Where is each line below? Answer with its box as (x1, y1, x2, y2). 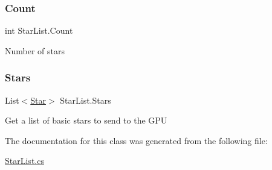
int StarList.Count (5, 24, 73, 37)
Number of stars (5, 44, 65, 57)
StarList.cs (5, 154, 44, 167)
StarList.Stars (60, 93, 111, 106)
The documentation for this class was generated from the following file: (5, 134, 268, 146)
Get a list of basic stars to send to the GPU (5, 114, 167, 127)
